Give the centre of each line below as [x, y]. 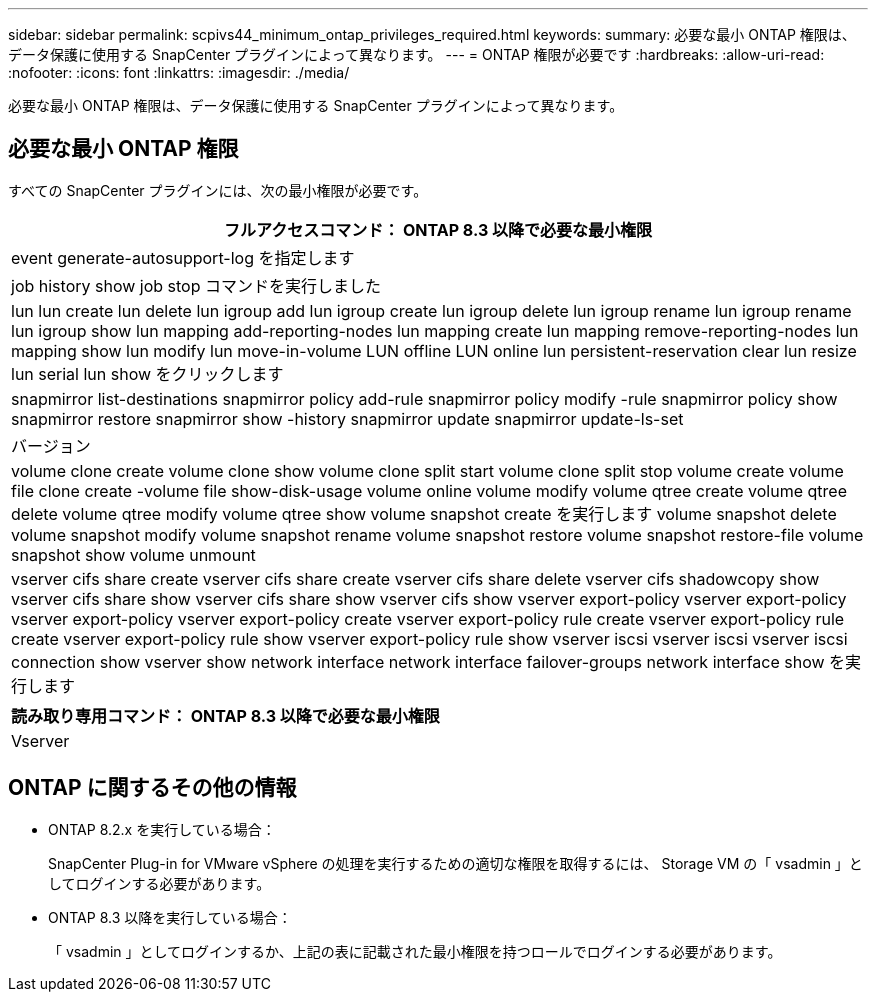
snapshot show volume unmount [133, 554]
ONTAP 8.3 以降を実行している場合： [170, 917]
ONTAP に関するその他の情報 [152, 788]
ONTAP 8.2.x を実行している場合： [162, 829]
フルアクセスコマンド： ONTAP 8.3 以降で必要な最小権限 [438, 229]
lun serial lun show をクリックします [147, 373]
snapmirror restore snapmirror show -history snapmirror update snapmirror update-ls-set [347, 418]
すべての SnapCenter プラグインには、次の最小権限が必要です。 [218, 190]
